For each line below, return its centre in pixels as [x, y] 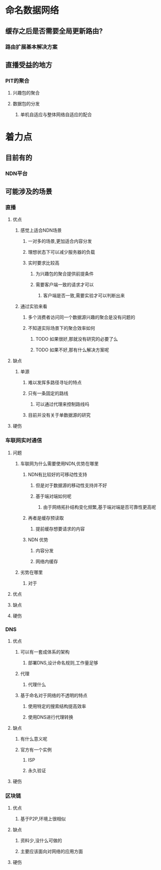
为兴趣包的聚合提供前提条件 [65, 274]
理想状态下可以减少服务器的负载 [61, 252]
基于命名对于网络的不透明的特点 [54, 695]
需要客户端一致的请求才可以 [65, 285]
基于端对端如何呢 [53, 496]
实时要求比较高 [44, 263]
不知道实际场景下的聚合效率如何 [61, 328]
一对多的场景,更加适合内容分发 [60, 241]
